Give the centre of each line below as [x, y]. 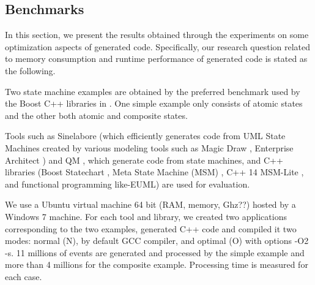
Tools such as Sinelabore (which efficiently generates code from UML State [145, 136]
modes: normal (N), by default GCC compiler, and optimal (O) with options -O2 [157, 241]
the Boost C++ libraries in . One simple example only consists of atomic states [154, 103]
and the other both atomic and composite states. [96, 115]
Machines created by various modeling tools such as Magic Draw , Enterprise [149, 147]
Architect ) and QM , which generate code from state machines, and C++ [144, 160]
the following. [30, 70]
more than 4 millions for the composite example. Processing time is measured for [157, 264]
